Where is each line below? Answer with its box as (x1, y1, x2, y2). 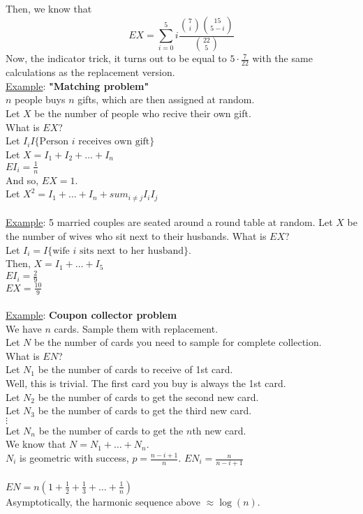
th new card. (192, 423, 246, 437)
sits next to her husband (79, 245, 184, 256)
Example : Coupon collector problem (6, 308, 177, 322)
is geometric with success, (20, 451, 129, 465)
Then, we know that (6, 1, 92, 15)
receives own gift (78, 137, 150, 147)
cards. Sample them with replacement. (54, 321, 218, 335)
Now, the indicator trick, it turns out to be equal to (6, 51, 227, 66)
